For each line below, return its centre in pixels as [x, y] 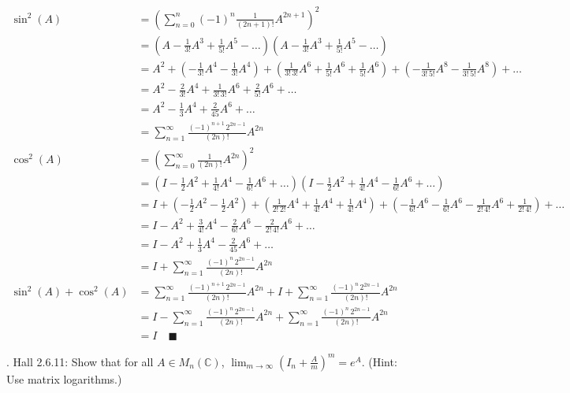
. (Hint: [379, 361]
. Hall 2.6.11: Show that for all [80, 361]
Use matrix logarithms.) [64, 378]
